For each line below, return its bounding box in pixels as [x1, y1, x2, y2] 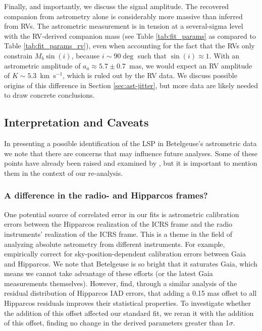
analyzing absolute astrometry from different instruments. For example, [4, 238, 225, 249]
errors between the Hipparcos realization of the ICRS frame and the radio [4, 219, 233, 229]
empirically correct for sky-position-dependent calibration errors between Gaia [4, 248, 246, 259]
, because [71, 50, 100, 60]
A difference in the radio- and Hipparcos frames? [4, 189, 208, 202]
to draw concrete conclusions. [4, 90, 95, 100]
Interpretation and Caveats [4, 114, 149, 130]
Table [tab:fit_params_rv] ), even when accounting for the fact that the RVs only [4, 40, 255, 51]
